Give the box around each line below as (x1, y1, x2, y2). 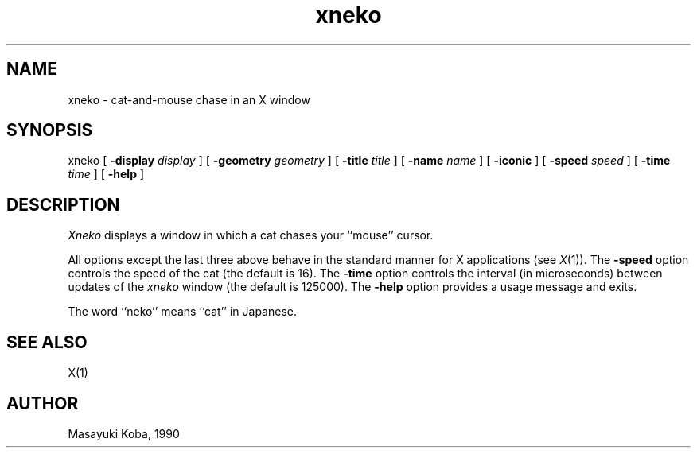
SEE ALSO (6, 332, 88, 352)
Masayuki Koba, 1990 (68, 426, 180, 440)
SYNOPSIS (6, 120, 93, 141)
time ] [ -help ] (68, 167, 145, 181)
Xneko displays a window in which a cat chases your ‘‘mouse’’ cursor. (68, 228, 434, 243)
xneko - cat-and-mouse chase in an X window (68, 92, 310, 107)
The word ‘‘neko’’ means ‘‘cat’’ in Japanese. (68, 305, 297, 319)
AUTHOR (6, 393, 79, 413)
